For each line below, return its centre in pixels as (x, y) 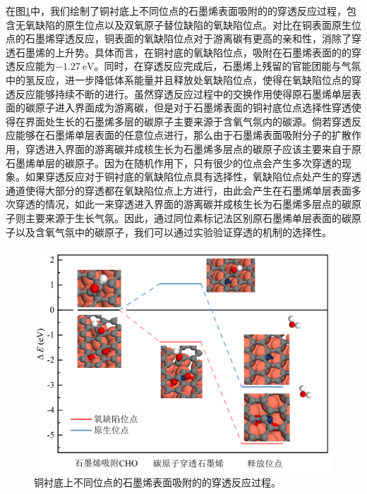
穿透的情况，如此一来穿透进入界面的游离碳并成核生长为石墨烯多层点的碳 (183, 204)
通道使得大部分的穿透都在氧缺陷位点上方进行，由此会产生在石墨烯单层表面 (179, 190)
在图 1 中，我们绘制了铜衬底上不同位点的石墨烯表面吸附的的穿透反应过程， (176, 11)
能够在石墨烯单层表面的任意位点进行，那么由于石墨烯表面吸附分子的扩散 (183, 135)
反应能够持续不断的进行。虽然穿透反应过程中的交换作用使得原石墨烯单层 (183, 93)
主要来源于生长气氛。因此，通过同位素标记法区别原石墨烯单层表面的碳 (188, 217)
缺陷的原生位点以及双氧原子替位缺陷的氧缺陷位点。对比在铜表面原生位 (198, 24)
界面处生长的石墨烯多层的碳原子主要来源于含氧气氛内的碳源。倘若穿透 (188, 121)
